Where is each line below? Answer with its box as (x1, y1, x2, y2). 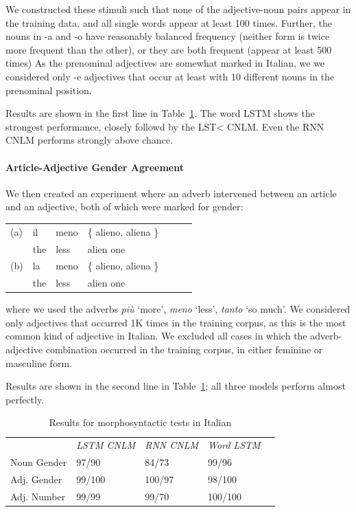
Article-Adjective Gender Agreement (5, 159, 184, 174)
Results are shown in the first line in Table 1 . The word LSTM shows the (5, 106, 315, 120)
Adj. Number (10, 489, 66, 503)
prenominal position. (5, 82, 92, 97)
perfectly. (5, 392, 45, 406)
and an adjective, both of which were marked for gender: (5, 199, 244, 214)
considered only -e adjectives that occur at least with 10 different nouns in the (5, 69, 335, 83)
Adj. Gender (10, 471, 62, 486)
